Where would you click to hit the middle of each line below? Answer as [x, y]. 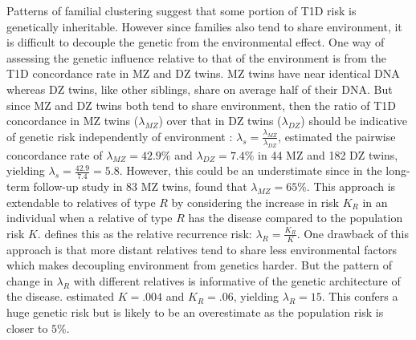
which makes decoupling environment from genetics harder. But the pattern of [200, 265]
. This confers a [360, 296]
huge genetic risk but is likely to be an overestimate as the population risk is [195, 312]
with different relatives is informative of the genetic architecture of [237, 280]
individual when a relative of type [90, 218]
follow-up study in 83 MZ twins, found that [140, 186]
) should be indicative [354, 121]
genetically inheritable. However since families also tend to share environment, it [204, 26]
